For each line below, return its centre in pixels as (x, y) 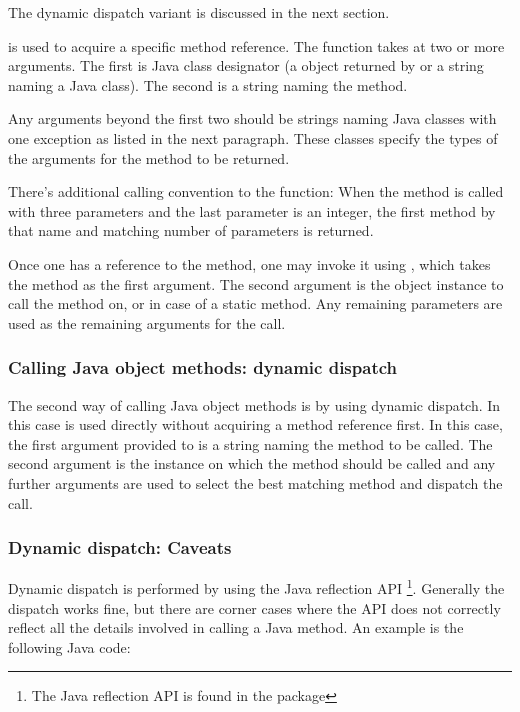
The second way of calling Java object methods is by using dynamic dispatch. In (254, 404)
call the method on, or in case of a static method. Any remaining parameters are (255, 303)
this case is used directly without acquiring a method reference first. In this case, (255, 424)
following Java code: (69, 646)
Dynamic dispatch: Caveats (120, 547)
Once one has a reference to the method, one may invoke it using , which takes (249, 263)
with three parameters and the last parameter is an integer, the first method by (252, 210)
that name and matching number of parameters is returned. (191, 230)
